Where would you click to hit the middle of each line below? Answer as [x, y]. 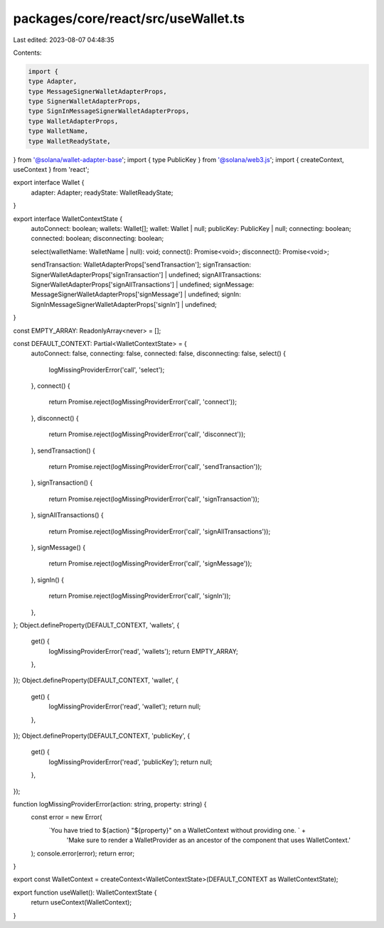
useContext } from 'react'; [51, 170]
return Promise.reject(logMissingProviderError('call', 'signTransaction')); [154, 499]
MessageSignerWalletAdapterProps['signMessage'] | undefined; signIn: [136, 294]
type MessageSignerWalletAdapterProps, [97, 91]
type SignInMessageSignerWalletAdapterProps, [109, 111]
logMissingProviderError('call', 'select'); [107, 369]
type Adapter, [53, 81]
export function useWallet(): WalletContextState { [85, 892]
